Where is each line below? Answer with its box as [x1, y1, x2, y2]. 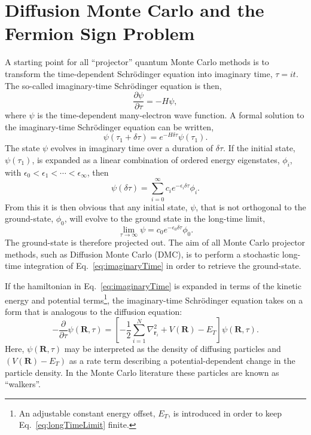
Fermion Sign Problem [5, 21, 195, 45]
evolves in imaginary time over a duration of [50, 142, 214, 154]
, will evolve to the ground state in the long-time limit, [64, 212, 266, 225]
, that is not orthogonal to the [196, 200, 306, 213]
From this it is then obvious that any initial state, [5, 200, 188, 213]
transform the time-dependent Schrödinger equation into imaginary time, [5, 67, 273, 79]
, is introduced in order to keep [168, 406, 282, 419]
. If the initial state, [223, 142, 295, 154]
